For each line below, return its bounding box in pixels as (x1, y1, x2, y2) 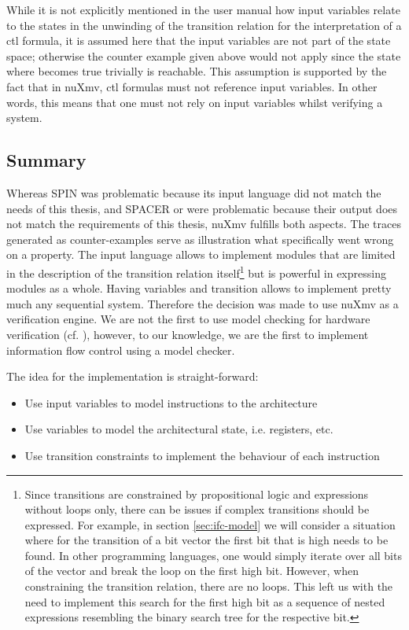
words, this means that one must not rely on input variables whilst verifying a (6, 94, 383, 110)
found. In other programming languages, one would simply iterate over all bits (24, 547, 402, 563)
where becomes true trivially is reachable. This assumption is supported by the (6, 63, 387, 79)
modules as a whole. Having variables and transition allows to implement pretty (6, 280, 392, 297)
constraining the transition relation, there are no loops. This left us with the (24, 578, 393, 595)
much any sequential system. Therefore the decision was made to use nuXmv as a (6, 295, 399, 311)
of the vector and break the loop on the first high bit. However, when (24, 562, 359, 579)
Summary (6, 148, 87, 172)
